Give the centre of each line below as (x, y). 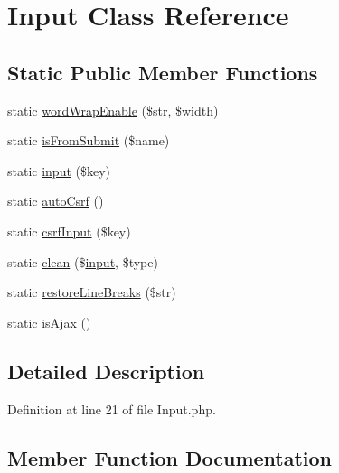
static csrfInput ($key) (69, 231)
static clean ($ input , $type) (83, 261)
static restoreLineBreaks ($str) (92, 292)
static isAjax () (49, 322)
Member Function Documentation (170, 457)
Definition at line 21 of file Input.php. (112, 408)
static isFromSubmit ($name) (89, 140)
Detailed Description (106, 371)
